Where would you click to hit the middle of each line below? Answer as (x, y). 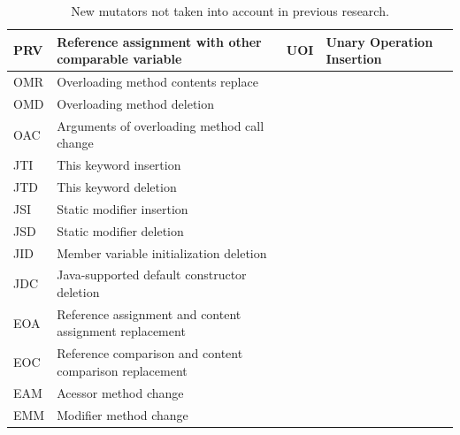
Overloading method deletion (136, 103)
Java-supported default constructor (152, 275)
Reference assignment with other (159, 41)
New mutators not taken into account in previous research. (230, 11)
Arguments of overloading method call (161, 125)
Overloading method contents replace (157, 82)
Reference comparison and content (150, 353)
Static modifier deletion (120, 230)
